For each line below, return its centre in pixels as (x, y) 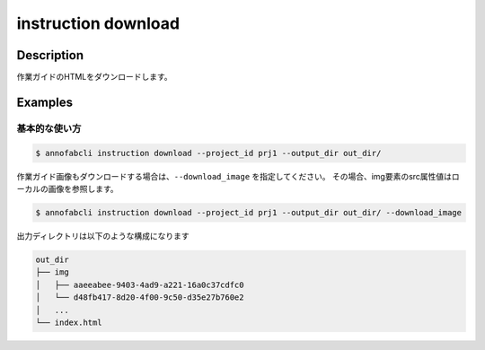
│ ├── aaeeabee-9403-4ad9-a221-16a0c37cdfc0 (140, 284)
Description (50, 55)
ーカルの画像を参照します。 (67, 189)
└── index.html (69, 322)
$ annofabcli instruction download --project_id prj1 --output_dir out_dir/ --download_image (249, 212)
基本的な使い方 (49, 128)
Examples (45, 102)
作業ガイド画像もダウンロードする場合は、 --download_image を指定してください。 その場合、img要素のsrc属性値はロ (238, 176)
